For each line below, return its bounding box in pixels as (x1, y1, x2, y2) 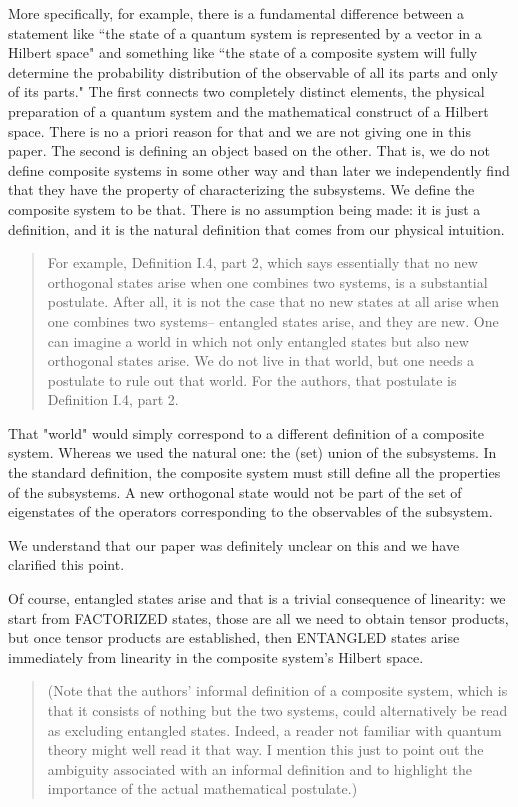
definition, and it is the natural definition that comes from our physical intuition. (8, 218, 505, 239)
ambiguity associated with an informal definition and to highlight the (47, 758, 472, 779)
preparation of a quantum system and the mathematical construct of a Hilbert (8, 100, 489, 121)
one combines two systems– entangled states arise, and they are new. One (47, 310, 499, 331)
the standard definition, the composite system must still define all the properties (8, 462, 501, 483)
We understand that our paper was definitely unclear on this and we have (8, 534, 460, 555)
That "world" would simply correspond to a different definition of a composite (8, 422, 484, 443)
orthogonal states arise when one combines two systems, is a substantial (47, 271, 488, 292)
